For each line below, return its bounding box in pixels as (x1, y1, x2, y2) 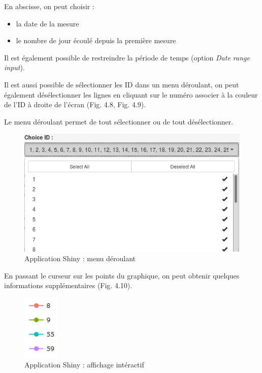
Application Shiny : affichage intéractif (24, 359, 144, 369)
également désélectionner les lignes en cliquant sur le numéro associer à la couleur (4, 89, 258, 100)
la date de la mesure (16, 18, 79, 28)
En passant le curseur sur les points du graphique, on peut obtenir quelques (4, 270, 240, 281)
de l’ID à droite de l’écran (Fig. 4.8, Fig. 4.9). (4, 99, 146, 110)
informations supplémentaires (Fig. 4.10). (4, 280, 133, 291)
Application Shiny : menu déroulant (24, 253, 136, 264)
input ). (4, 62, 25, 73)
